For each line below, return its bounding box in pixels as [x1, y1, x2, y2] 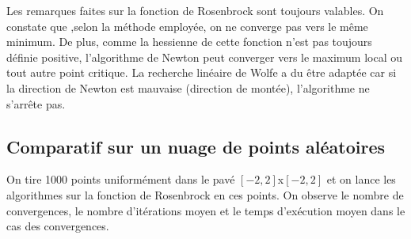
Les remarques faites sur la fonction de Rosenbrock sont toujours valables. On [6, 2, 384, 18]
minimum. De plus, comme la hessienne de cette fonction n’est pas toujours [6, 33, 372, 50]
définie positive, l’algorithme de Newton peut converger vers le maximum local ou [6, 48, 403, 65]
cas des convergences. [6, 218, 109, 234]
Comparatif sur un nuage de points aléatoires [6, 134, 385, 158]
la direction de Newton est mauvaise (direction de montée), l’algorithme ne [6, 79, 370, 96]
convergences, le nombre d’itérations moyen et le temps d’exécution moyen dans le [6, 202, 405, 218]
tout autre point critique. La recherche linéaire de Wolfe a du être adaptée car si [6, 64, 397, 81]
